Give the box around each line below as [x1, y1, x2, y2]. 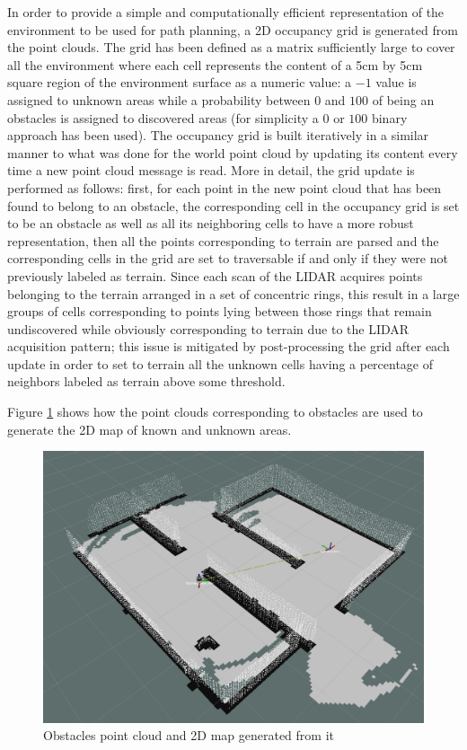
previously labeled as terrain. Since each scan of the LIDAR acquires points [7, 266, 423, 285]
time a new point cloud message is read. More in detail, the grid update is [7, 161, 415, 180]
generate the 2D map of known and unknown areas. [7, 419, 292, 438]
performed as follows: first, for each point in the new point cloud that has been [7, 178, 442, 197]
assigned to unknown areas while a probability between [7, 90, 311, 109]
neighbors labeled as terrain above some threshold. [7, 372, 286, 391]
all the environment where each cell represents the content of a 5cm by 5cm [7, 55, 423, 74]
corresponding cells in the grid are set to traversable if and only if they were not [7, 249, 448, 268]
